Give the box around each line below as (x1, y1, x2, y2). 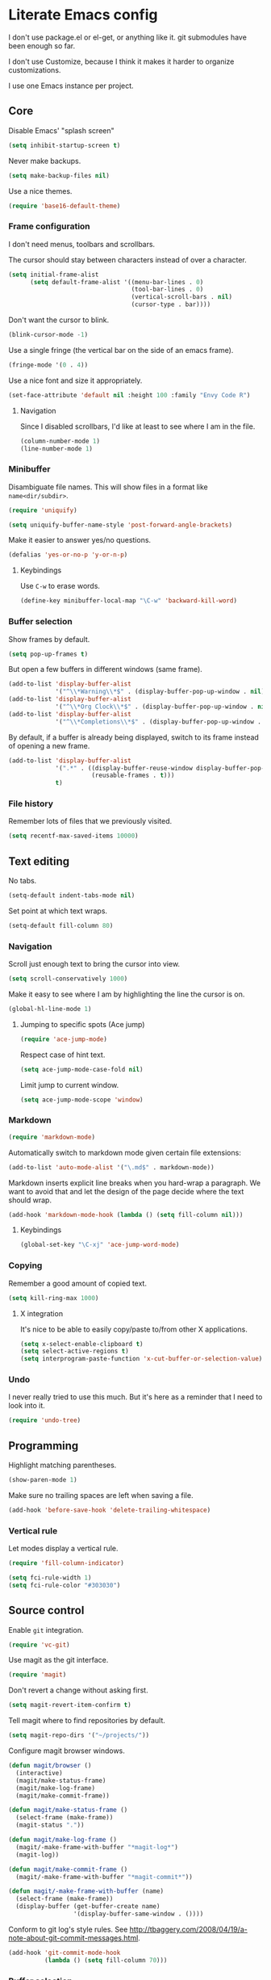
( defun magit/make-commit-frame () (8, 1865, 128, 1873)
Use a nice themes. (8, 186, 73, 195)
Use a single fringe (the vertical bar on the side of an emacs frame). (8, 345, 234, 354)
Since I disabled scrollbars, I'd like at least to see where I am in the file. (19, 422, 256, 431)
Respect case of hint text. (19, 1050, 106, 1059)
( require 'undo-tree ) (8, 1416, 81, 1424)
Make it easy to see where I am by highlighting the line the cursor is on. (8, 989, 245, 999)
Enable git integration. (8, 1625, 84, 1634)
